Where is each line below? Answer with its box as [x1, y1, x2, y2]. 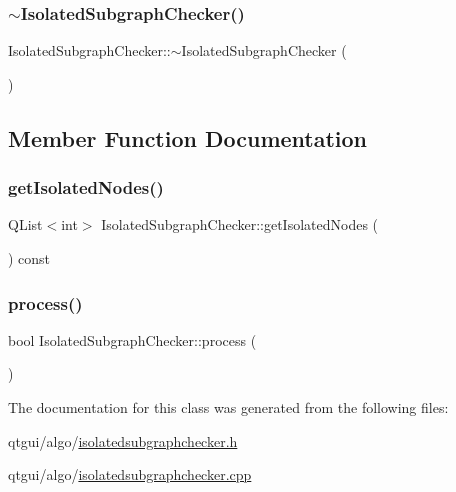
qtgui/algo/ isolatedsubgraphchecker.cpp [8, 464, 252, 485]
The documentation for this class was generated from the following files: [8, 397, 449, 417]
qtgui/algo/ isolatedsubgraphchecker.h [8, 430, 238, 451]
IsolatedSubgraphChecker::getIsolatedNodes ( [101, 214, 379, 235]
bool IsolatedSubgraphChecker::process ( [8, 329, 257, 350]
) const [8, 248, 51, 268]
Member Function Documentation [8, 122, 368, 153]
